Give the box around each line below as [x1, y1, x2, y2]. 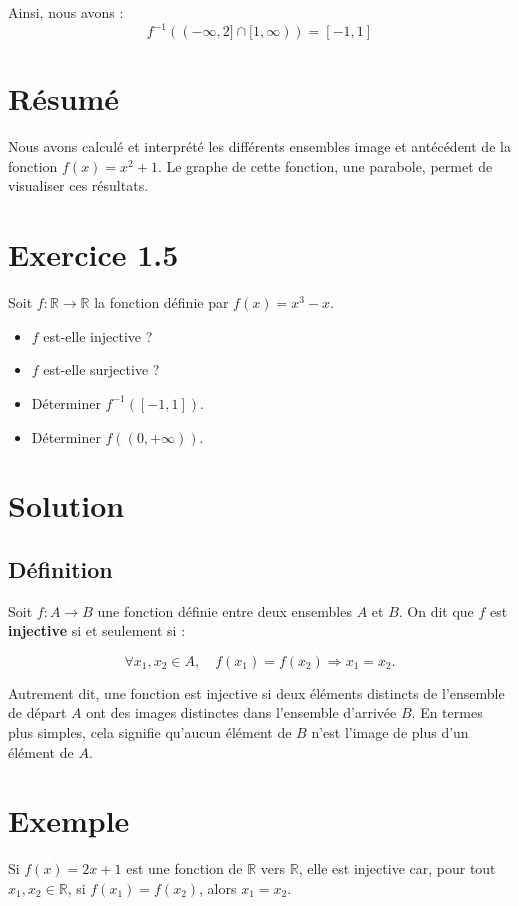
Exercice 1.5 [8, 234, 179, 275]
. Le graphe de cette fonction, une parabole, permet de [157, 155, 493, 176]
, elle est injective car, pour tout [298, 858, 496, 879]
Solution [8, 485, 125, 526]
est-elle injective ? [43, 325, 153, 346]
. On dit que [398, 600, 474, 621]
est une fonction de [126, 858, 243, 879]
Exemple [8, 800, 130, 841]
